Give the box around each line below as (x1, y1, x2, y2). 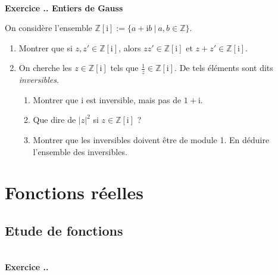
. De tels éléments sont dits (174, 61, 273, 74)
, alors (118, 41, 141, 54)
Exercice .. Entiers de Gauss (5, 1, 123, 14)
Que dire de (33, 113, 76, 126)
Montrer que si (18, 41, 73, 54)
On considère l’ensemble (5, 21, 92, 34)
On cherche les (18, 61, 72, 74)
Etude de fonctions (5, 221, 123, 239)
